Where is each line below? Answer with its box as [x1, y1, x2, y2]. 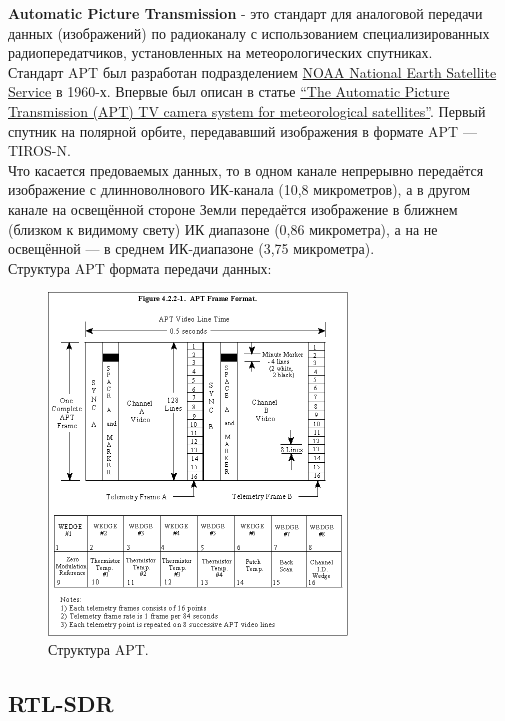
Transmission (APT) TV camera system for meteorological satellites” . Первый [8, 100, 486, 121]
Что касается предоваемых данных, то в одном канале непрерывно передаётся [8, 159, 484, 180]
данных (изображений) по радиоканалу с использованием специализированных [8, 22, 490, 43]
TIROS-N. [8, 140, 71, 161]
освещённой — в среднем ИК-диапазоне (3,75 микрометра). [8, 238, 375, 259]
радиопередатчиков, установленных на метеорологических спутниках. [8, 42, 433, 63]
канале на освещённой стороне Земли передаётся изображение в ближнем [8, 198, 458, 219]
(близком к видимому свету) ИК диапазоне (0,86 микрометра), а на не [8, 218, 438, 239]
